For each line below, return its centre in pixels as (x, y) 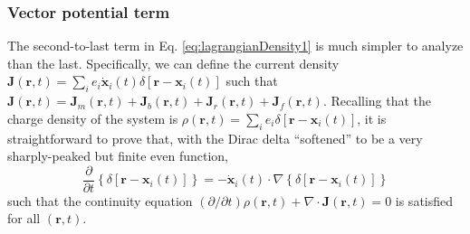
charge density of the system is (93, 118)
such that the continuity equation (100, 200)
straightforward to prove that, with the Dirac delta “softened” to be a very (215, 138)
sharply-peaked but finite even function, (118, 156)
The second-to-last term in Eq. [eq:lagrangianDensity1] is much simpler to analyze (235, 46)
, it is (372, 118)
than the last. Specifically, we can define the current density (173, 63)
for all (24, 218)
